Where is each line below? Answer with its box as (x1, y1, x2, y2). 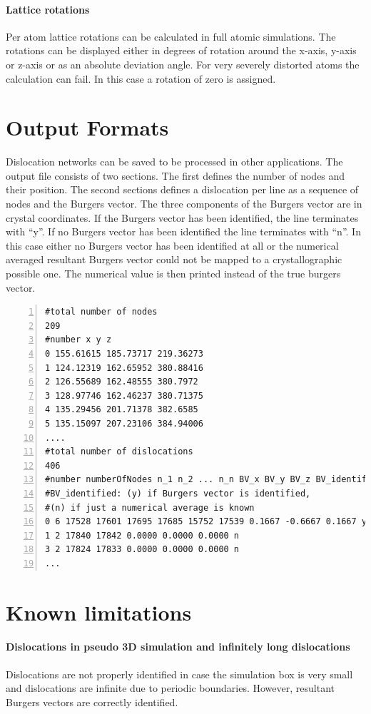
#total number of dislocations (45, 447, 193, 457)
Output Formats (6, 113, 169, 142)
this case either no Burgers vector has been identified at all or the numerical (6, 238, 339, 253)
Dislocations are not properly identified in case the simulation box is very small (6, 666, 353, 681)
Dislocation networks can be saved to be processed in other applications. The (6, 154, 343, 169)
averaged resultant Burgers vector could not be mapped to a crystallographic (6, 252, 342, 267)
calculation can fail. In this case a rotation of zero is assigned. (6, 71, 276, 86)
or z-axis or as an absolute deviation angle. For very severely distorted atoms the (6, 56, 360, 71)
